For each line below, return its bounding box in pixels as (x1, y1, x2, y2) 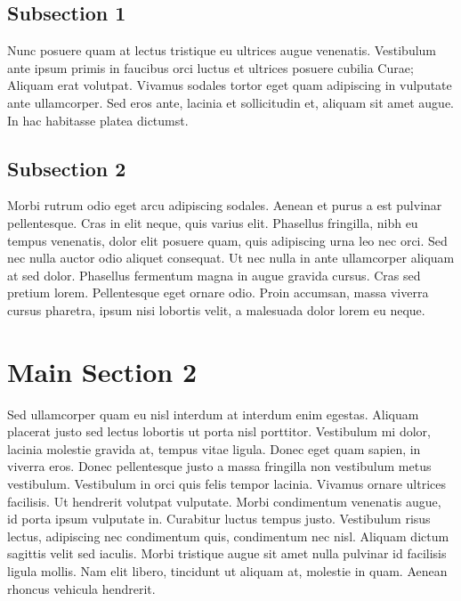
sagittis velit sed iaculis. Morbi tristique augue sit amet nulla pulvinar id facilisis (7, 544, 447, 563)
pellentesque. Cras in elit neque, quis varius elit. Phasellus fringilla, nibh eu (7, 213, 418, 231)
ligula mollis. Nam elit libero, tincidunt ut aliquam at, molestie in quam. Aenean (7, 562, 448, 580)
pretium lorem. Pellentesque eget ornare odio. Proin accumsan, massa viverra (7, 283, 429, 302)
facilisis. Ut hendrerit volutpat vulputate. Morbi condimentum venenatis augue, (7, 491, 441, 510)
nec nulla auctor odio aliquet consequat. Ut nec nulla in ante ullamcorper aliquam (7, 248, 455, 267)
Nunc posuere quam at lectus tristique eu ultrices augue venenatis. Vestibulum (7, 41, 437, 60)
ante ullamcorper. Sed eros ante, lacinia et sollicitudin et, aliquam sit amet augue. (7, 93, 455, 111)
